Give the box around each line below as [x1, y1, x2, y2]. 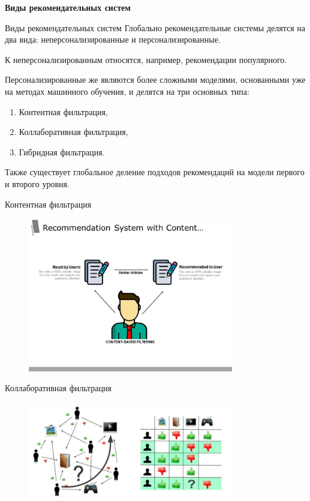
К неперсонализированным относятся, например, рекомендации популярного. [5, 53, 287, 65]
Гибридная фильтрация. [19, 145, 105, 158]
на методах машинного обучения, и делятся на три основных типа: [5, 85, 249, 97]
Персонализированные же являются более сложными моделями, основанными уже [5, 73, 306, 86]
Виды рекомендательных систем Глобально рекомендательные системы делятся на [5, 21, 305, 34]
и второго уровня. [5, 177, 70, 190]
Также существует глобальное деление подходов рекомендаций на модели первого [5, 166, 305, 178]
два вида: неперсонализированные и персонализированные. [5, 33, 221, 46]
